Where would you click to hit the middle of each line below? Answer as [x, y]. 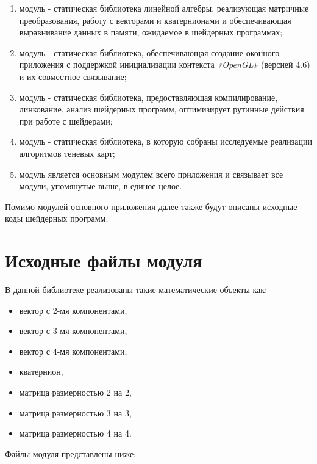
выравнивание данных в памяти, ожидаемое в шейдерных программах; [151, 32]
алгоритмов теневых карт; [67, 153]
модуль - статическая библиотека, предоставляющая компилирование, [148, 97]
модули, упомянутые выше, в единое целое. [101, 186]
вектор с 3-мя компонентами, [73, 331]
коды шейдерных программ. [57, 218]
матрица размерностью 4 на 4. [75, 433]
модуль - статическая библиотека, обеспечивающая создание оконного [149, 52]
